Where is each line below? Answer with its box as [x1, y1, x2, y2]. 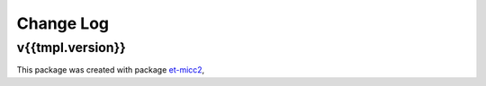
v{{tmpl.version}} [16, 39, 126, 56]
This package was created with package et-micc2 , [16, 64, 205, 75]
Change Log [16, 13, 110, 33]
